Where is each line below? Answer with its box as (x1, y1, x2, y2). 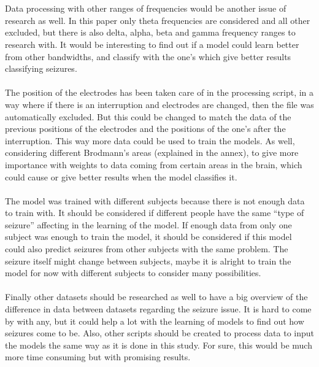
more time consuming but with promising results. (5, 350, 191, 363)
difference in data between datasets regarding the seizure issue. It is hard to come (5, 303, 312, 315)
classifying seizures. (5, 62, 77, 75)
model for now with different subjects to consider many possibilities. (5, 266, 261, 279)
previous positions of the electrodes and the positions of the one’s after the (5, 122, 286, 135)
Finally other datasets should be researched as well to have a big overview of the (5, 290, 308, 303)
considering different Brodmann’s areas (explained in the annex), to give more (5, 146, 299, 159)
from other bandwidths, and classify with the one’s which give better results (5, 50, 291, 63)
